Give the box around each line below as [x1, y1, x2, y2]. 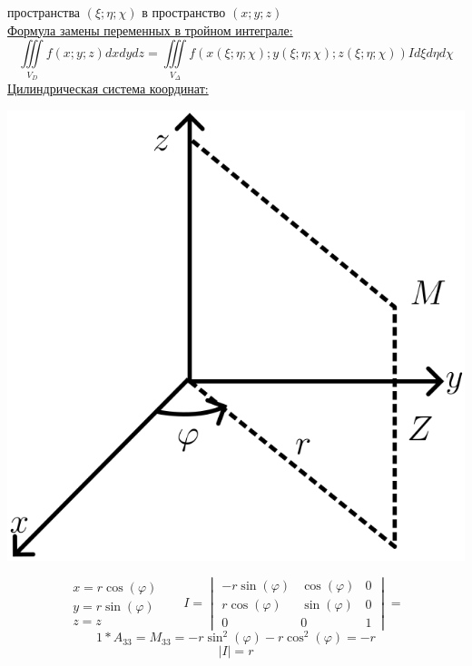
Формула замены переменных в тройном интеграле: [7, 20, 293, 39]
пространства [7, 3, 81, 21]
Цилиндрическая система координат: [7, 78, 209, 97]
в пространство [142, 3, 226, 21]
